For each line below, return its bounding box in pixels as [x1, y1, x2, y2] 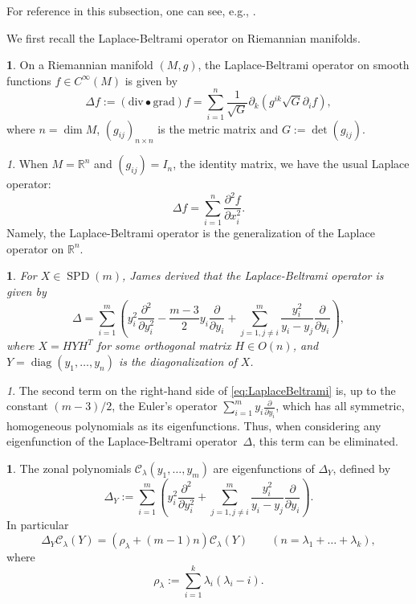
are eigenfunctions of [213, 459, 315, 476]
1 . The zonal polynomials [6, 459, 132, 476]
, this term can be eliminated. [252, 433, 398, 450]
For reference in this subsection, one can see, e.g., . [6, 2, 256, 18]
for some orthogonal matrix [96, 337, 231, 354]
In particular [6, 516, 69, 532]
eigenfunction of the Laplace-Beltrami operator [6, 433, 238, 450]
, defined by [332, 459, 391, 476]
